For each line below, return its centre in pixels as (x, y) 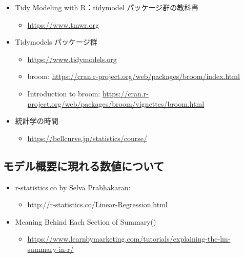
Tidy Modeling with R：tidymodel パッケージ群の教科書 (107, 7)
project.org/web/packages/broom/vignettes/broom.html (116, 103)
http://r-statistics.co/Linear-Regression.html (97, 204)
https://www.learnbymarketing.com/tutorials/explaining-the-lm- (129, 239)
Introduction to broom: (64, 93)
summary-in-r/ (50, 249)
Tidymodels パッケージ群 (56, 42)
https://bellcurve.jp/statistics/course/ (87, 138)
